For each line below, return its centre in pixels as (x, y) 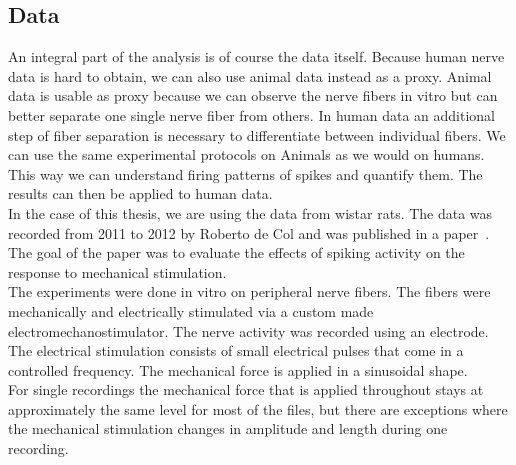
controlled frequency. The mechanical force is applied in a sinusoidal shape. (238, 369)
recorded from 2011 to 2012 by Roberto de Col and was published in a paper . (249, 232)
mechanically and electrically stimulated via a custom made (191, 310)
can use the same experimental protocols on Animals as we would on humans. (246, 154)
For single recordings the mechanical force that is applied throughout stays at (246, 389)
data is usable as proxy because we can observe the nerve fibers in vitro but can (253, 95)
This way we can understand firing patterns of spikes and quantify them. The (245, 173)
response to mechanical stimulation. (117, 271)
